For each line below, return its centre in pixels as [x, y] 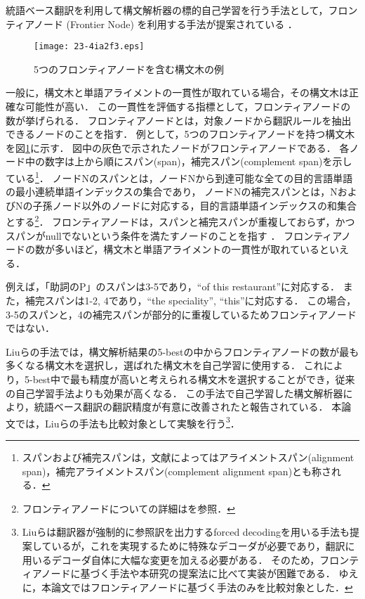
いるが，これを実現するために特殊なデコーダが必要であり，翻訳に [203, 546]
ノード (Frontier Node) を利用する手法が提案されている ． [165, 24]
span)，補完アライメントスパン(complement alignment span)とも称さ [177, 471]
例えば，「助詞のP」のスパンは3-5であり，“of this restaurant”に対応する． [173, 286]
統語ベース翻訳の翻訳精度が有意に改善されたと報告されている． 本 [188, 407]
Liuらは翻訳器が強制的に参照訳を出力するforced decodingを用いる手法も [186, 532]
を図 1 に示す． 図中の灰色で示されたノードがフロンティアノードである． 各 [178, 147]
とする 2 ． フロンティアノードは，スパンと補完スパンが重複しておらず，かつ [180, 221]
